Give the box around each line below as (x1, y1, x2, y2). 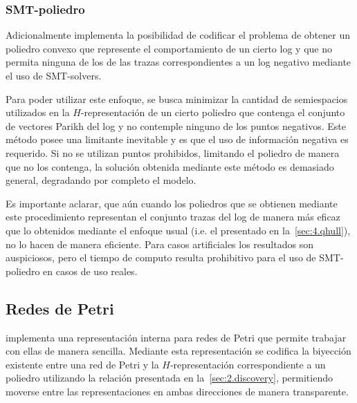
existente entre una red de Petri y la (6, 357, 159, 371)
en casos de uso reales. (43, 263, 138, 278)
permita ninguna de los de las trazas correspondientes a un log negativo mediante (6, 55, 351, 69)
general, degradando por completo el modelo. (6, 173, 196, 187)
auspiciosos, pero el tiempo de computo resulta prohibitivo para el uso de (6, 250, 316, 265)
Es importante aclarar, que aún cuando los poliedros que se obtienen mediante (6, 196, 338, 210)
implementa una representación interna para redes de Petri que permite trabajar (6, 330, 347, 344)
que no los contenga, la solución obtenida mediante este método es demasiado (6, 159, 334, 174)
